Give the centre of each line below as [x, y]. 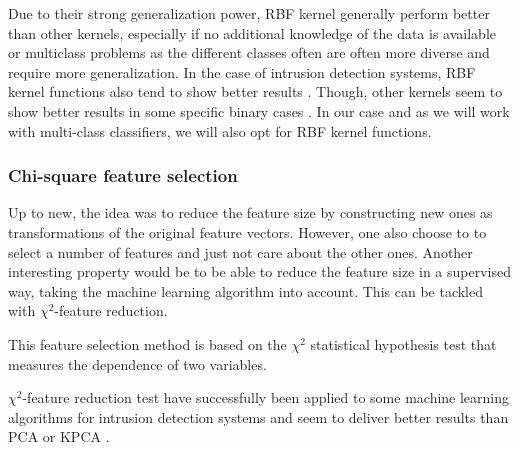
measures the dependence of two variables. [137, 363]
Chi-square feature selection [123, 175]
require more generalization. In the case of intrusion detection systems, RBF [242, 71]
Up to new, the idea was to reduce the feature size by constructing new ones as [250, 212]
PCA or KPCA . [59, 436]
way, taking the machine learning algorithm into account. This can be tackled [245, 290]
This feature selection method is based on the [147, 343]
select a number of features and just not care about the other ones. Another [240, 251]
